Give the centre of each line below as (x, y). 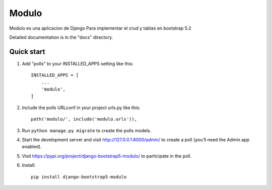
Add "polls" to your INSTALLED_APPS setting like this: (78, 63)
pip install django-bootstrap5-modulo (79, 177)
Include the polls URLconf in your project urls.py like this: (81, 108)
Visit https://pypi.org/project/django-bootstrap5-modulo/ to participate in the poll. (107, 156)
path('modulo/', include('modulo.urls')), (84, 119)
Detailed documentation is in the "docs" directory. (61, 37)
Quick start (27, 52)
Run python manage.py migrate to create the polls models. (87, 130)
